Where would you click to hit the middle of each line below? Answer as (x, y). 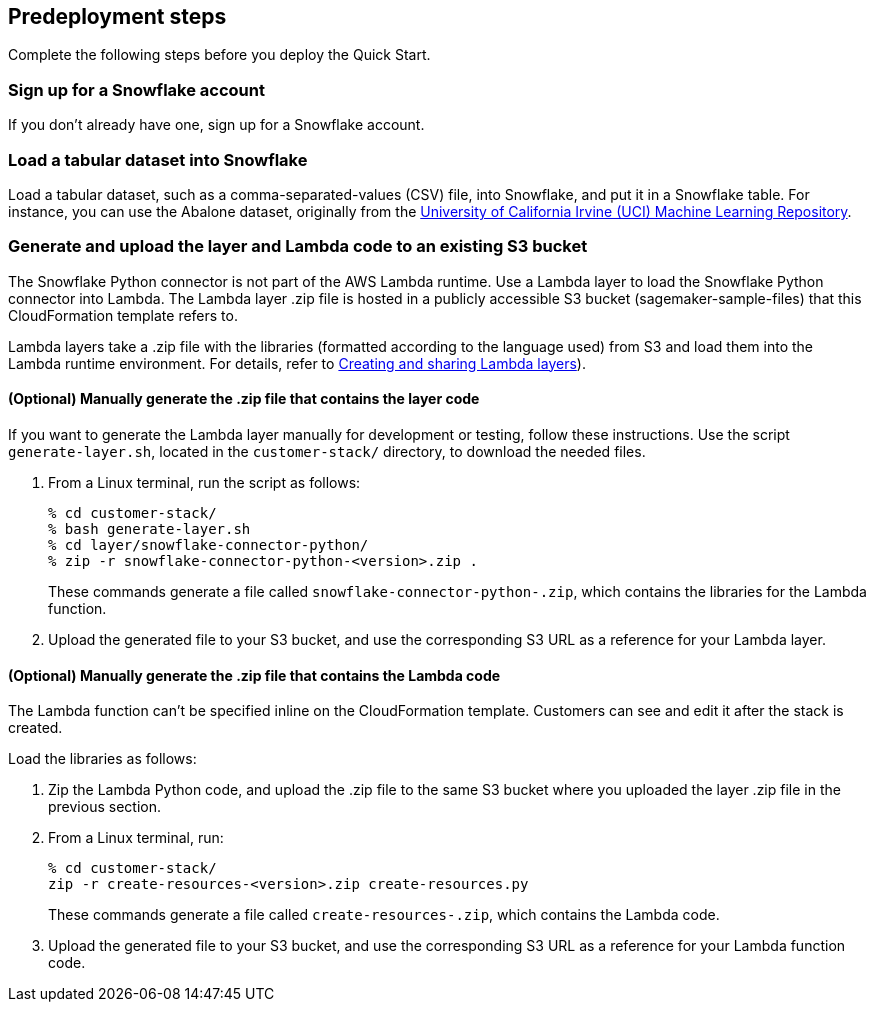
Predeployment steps (117, 16)
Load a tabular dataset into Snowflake (158, 159)
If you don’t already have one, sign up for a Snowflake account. (216, 125)
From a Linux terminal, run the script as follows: (204, 482)
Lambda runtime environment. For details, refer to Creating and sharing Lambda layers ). (297, 363)
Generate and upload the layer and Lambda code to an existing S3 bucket (298, 246)
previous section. (104, 807)
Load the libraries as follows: (102, 759)
